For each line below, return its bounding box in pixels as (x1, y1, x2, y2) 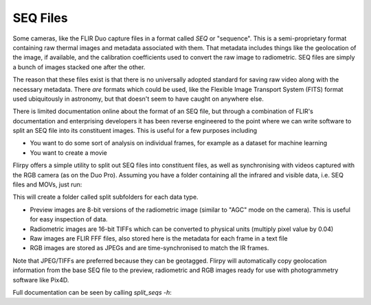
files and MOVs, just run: (12, 180, 82, 188)
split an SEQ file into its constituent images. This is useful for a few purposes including (12, 127, 258, 135)
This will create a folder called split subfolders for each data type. (12, 193, 199, 202)
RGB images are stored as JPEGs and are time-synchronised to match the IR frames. (30, 244, 269, 252)
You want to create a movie (30, 148, 108, 157)
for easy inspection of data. (30, 215, 108, 223)
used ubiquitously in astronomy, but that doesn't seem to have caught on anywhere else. (12, 95, 265, 103)
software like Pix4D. (12, 276, 69, 284)
